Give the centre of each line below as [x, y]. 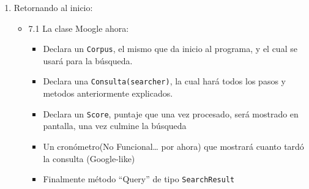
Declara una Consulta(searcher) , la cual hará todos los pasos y [164, 81]
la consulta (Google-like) [89, 158]
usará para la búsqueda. [88, 60]
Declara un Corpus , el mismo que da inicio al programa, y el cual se [170, 49]
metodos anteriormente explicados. [108, 93]
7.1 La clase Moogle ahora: [79, 28]
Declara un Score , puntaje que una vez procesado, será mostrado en [171, 113]
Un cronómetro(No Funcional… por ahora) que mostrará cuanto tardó [173, 146]
